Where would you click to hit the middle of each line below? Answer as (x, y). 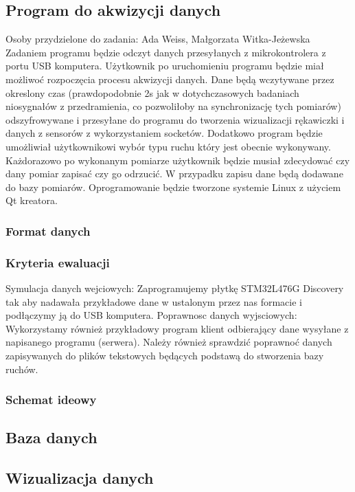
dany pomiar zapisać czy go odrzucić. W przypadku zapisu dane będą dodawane (174, 174)
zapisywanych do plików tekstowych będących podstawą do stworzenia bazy (165, 355)
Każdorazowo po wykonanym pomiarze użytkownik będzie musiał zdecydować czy (178, 160)
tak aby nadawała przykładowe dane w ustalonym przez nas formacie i (154, 301)
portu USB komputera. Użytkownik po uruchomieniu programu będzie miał (165, 66)
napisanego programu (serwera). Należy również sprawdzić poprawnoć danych (169, 342)
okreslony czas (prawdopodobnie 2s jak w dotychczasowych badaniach (152, 92)
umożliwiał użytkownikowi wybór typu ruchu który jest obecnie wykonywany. (168, 146)
